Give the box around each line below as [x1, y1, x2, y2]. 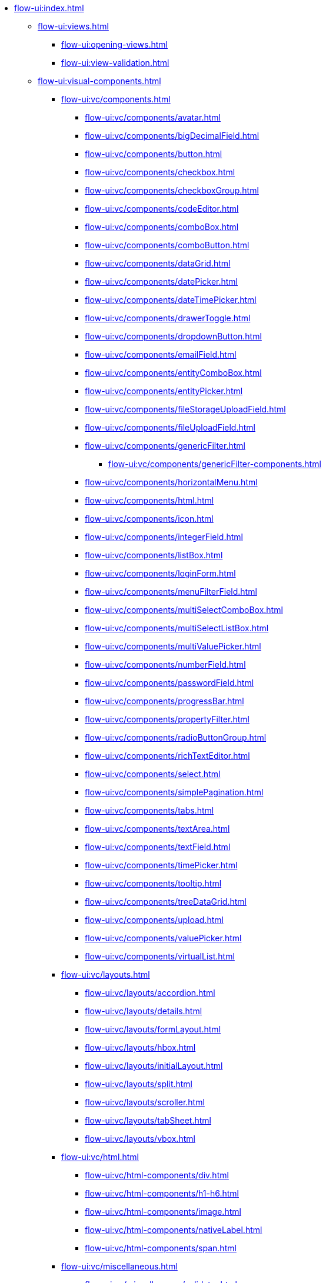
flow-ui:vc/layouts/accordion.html [85, 988, 215, 998]
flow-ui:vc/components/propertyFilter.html [85, 714, 250, 724]
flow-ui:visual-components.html [38, 76, 161, 86]
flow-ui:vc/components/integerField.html [85, 532, 243, 542]
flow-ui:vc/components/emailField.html [85, 349, 237, 359]
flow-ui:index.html [14, 3, 84, 13]
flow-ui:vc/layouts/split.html [85, 1079, 193, 1089]
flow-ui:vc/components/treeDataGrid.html [85, 897, 247, 907]
